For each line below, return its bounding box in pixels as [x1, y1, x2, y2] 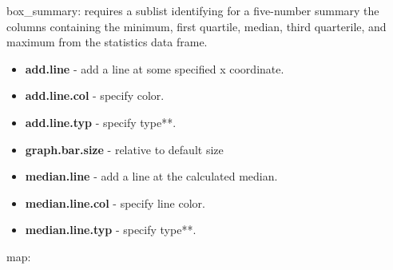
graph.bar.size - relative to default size [25, 141, 224, 157]
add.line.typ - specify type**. [25, 113, 177, 130]
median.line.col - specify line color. [25, 194, 205, 211]
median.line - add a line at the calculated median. [25, 168, 278, 185]
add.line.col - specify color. [25, 87, 165, 104]
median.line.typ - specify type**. [25, 221, 196, 238]
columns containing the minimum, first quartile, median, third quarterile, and [6, 18, 387, 34]
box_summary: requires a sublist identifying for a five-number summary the [6, 2, 379, 18]
